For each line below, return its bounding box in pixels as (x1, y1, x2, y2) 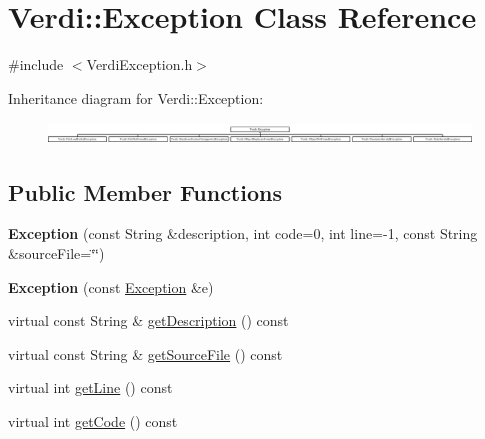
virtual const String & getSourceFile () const (8, 343, 283, 364)
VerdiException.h (86, 54, 193, 75)
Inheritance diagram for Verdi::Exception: (8, 87, 264, 108)
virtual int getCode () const (8, 411, 178, 432)
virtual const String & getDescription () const (8, 310, 289, 331)
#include (8, 54, 64, 75)
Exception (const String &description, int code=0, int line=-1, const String (8, 223, 478, 244)
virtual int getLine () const (8, 377, 173, 398)
